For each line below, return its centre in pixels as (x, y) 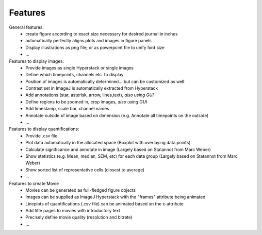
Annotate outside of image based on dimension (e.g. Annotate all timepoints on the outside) (117, 115)
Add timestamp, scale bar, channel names (67, 109)
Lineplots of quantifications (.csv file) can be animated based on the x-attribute (105, 203)
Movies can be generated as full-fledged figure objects (81, 190)
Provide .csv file (41, 135)
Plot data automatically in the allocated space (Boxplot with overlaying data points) (108, 143)
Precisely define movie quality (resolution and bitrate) (79, 217)
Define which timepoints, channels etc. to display (74, 75)
